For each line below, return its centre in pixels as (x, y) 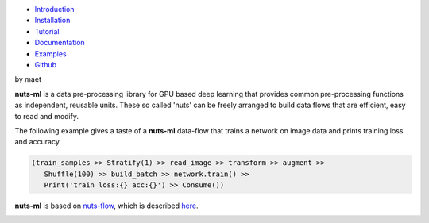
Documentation (60, 43)
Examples (50, 54)
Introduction (54, 9)
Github (46, 64)
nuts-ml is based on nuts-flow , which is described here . (106, 206)
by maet (28, 79)
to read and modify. (47, 116)
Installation (52, 21)
